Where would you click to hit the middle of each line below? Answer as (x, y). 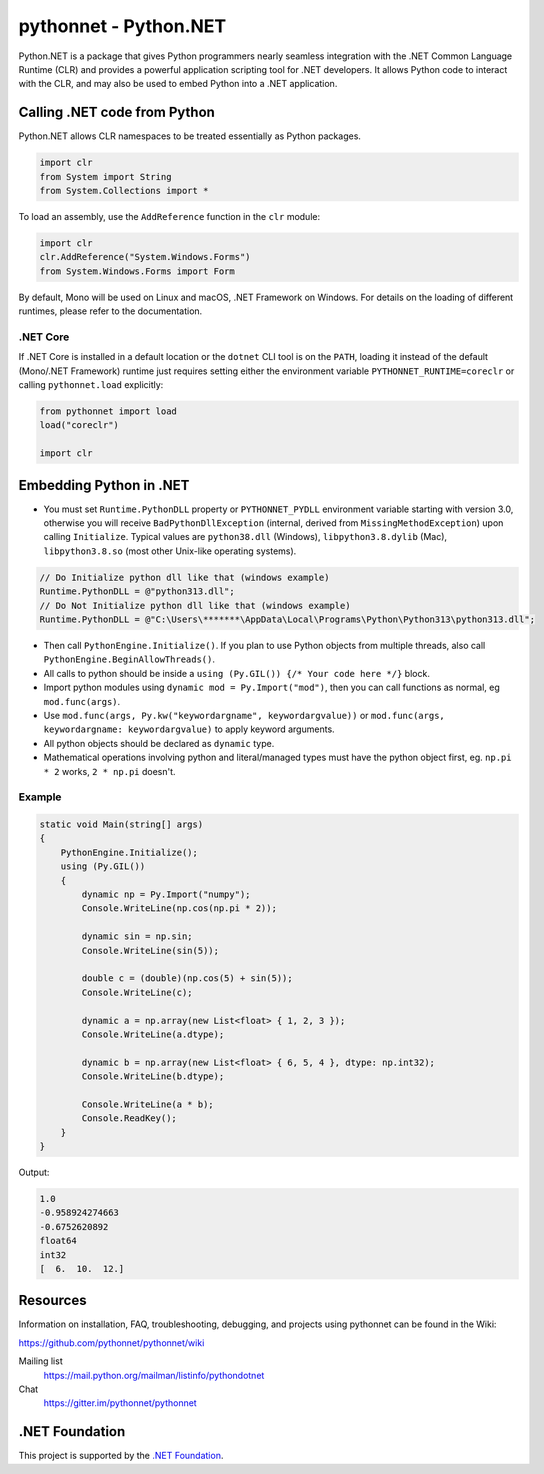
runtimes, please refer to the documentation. (110, 311)
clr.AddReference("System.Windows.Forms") (145, 257)
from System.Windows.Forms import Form (137, 271)
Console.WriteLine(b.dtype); (153, 1076)
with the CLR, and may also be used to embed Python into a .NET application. (178, 84)
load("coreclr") (79, 425)
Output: (34, 1172)
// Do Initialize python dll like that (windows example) (184, 577)
